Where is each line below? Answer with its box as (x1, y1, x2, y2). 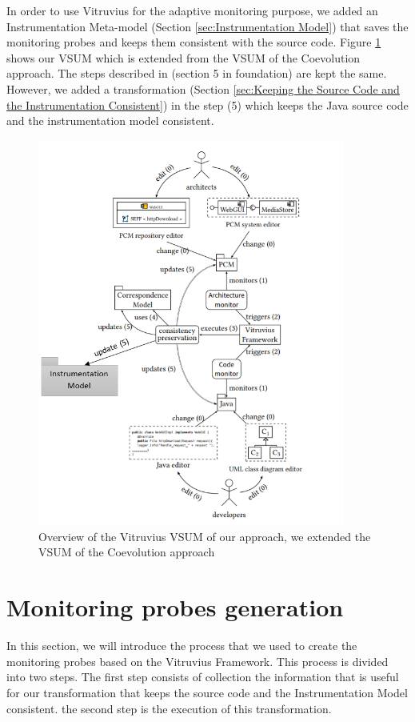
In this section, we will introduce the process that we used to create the (6, 637, 357, 654)
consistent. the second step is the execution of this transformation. (6, 700, 332, 716)
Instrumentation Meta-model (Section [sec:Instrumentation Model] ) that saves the (6, 18, 409, 34)
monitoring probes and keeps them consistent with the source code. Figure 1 (6, 34, 381, 50)
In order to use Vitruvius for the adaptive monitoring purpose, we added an (6, 2, 378, 18)
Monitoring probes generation (6, 591, 344, 624)
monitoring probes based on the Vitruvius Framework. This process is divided (6, 652, 389, 669)
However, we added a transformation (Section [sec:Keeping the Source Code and (6, 80, 400, 97)
